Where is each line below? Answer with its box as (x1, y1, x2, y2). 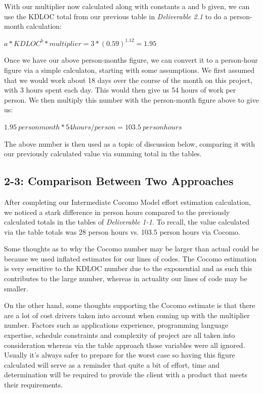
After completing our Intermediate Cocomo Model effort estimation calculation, (4, 196, 251, 207)
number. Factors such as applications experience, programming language (4, 320, 229, 330)
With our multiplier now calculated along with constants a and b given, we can (4, 1, 250, 11)
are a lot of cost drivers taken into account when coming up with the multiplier (4, 310, 250, 320)
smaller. (4, 283, 28, 293)
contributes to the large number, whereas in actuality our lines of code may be (4, 273, 247, 284)
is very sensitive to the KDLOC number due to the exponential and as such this (4, 263, 252, 274)
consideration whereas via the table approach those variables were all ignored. (4, 339, 245, 350)
